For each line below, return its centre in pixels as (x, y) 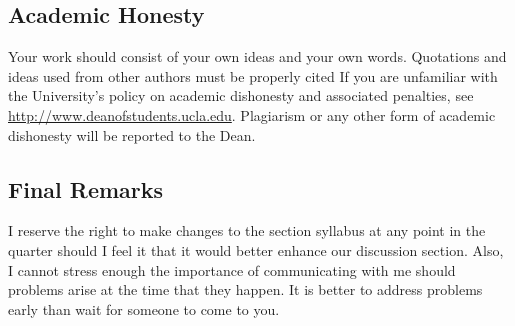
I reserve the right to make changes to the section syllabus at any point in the (247, 230)
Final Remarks (86, 188)
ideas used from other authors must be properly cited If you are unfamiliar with (253, 75)
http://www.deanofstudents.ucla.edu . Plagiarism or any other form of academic (252, 114)
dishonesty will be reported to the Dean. (132, 134)
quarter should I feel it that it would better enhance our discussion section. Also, (256, 249)
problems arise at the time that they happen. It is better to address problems (245, 289)
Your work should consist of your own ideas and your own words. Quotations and (257, 56)
